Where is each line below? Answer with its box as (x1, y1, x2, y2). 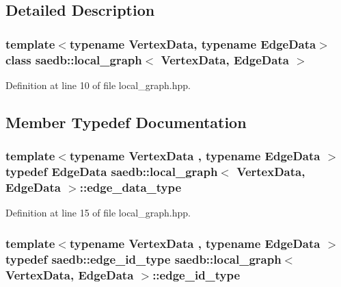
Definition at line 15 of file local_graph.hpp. (5, 205, 191, 220)
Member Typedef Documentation (5, 111, 247, 132)
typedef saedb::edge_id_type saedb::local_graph (5, 250, 282, 267)
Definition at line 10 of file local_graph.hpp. (5, 77, 191, 92)
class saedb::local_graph (5, 51, 142, 68)
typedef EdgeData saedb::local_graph (5, 163, 218, 180)
